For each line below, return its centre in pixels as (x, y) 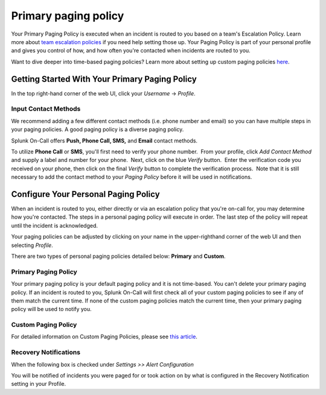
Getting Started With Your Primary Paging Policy (104, 79)
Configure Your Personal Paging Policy (85, 194)
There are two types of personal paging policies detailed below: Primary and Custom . (118, 256)
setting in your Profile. (39, 384)
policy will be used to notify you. (51, 309)
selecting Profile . (32, 245)
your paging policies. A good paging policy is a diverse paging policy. (97, 129)
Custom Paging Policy (44, 325)
